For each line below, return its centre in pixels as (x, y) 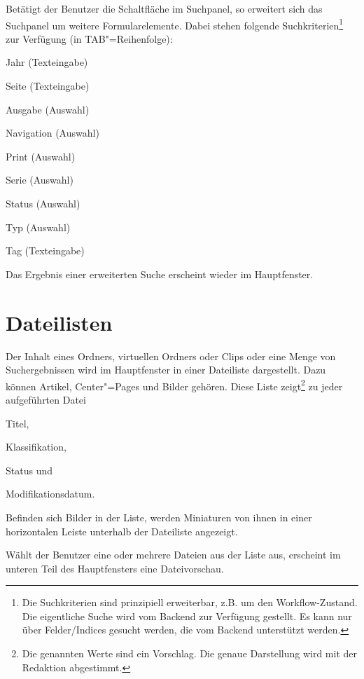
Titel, (17, 423)
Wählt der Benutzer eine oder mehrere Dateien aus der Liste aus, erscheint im (173, 555)
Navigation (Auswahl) (52, 133)
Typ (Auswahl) (38, 227)
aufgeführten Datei (46, 399)
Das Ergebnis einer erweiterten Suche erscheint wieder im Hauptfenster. (160, 274)
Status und (29, 470)
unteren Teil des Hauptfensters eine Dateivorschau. (115, 568)
